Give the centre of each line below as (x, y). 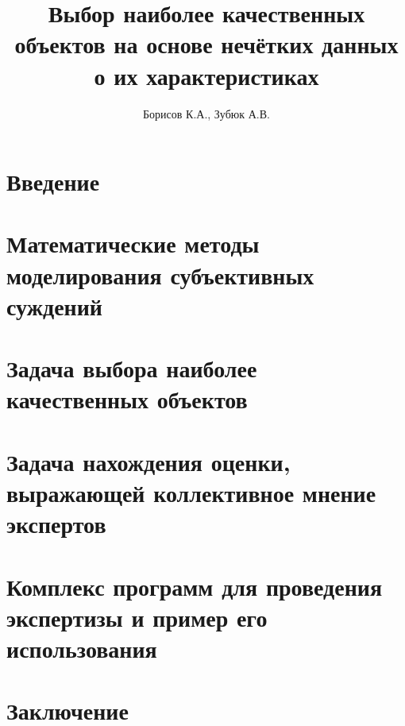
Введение (53, 181)
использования (82, 648)
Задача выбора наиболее (132, 368)
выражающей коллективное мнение (191, 492)
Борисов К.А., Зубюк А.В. (206, 113)
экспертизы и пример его (137, 617)
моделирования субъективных (160, 274)
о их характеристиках (206, 75)
